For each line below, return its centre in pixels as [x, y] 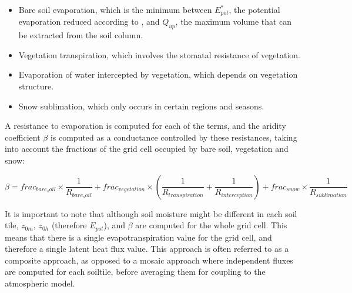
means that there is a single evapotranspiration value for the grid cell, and [138, 237]
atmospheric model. [40, 283]
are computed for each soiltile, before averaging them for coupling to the [135, 272]
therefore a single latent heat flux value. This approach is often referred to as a [147, 249]
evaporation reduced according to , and [89, 21]
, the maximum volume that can [234, 21]
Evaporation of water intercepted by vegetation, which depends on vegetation [158, 74]
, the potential [254, 9]
